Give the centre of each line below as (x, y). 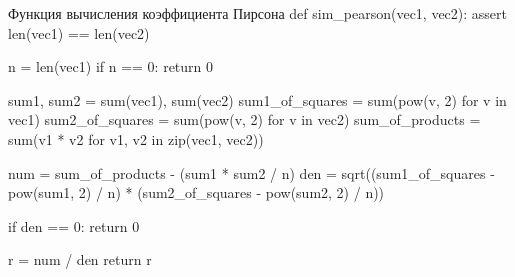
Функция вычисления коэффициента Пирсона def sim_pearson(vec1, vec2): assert (258, 13)
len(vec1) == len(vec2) (79, 32)
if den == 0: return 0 (74, 225)
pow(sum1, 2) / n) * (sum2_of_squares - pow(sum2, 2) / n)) (196, 192)
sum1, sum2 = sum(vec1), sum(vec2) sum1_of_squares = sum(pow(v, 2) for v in (257, 99)
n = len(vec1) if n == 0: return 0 (111, 66)
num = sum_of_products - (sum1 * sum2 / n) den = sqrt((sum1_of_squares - (251, 172)
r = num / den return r (80, 259)
